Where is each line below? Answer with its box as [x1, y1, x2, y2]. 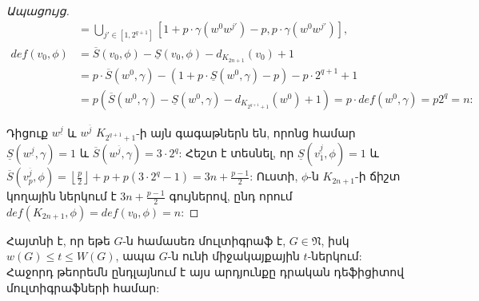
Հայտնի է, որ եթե [6, 232, 110, 248]
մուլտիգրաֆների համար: [6, 279, 160, 295]
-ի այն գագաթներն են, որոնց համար [136, 124, 356, 141]
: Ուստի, [249, 168, 298, 184]
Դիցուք [6, 124, 49, 141]
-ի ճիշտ [355, 168, 401, 184]
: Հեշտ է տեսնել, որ [178, 145, 294, 161]
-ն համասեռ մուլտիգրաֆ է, [122, 232, 286, 248]
